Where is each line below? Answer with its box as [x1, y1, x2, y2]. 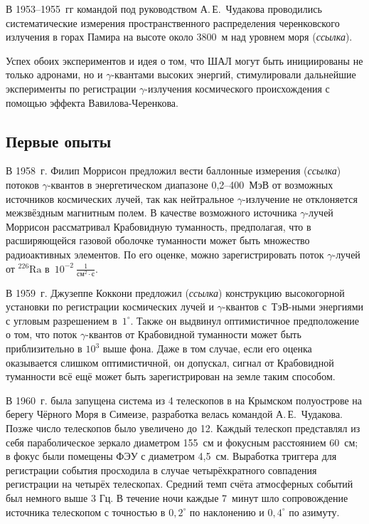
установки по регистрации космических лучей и [6, 299, 214, 314]
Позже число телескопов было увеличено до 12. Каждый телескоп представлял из [6, 421, 360, 435]
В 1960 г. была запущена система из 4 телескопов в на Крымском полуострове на [6, 392, 362, 407]
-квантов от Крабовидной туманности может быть [85, 327, 301, 342]
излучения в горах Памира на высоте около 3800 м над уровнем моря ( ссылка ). [6, 29, 353, 44]
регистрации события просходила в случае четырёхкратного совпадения [6, 462, 317, 477]
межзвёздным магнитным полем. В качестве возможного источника [6, 205, 297, 220]
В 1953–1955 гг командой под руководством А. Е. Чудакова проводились [6, 1, 322, 16]
